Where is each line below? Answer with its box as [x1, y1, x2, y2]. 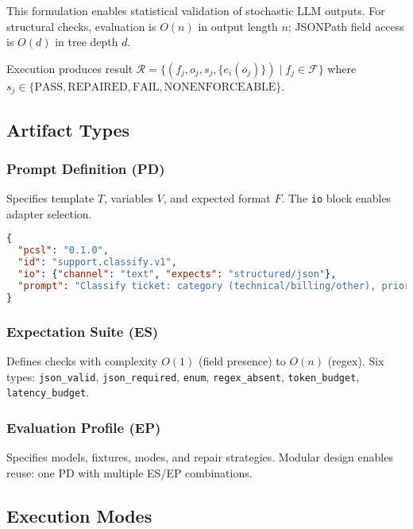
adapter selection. [6, 205, 92, 222]
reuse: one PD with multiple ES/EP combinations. [6, 464, 253, 481]
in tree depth [55, 33, 118, 50]
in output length [198, 17, 278, 34]
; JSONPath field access [288, 17, 404, 34]
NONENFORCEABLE [164, 81, 276, 93]
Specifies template [6, 190, 95, 207]
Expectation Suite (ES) [6, 321, 159, 341]
